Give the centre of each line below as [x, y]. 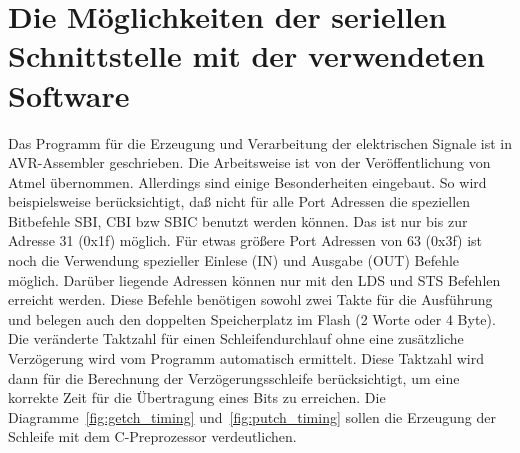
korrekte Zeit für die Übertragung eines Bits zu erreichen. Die [197, 397]
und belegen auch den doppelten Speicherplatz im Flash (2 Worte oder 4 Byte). [252, 318]
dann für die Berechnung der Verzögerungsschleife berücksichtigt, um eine [234, 377]
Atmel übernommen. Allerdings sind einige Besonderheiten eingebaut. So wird [247, 181]
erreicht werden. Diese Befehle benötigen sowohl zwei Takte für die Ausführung [250, 299]
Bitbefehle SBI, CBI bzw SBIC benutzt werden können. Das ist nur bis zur [238, 220]
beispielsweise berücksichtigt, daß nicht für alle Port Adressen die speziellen [239, 201]
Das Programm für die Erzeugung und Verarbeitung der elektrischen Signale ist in [260, 142]
